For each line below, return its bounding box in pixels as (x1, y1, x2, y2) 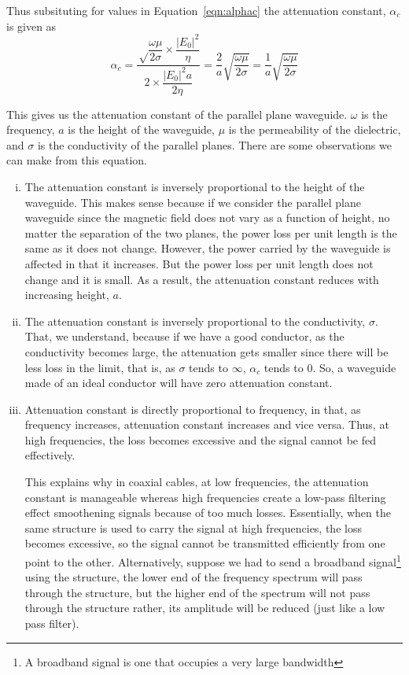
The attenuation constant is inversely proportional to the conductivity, (24, 312, 366, 329)
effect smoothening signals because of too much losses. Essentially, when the (24, 504, 391, 521)
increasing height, (24, 286, 109, 303)
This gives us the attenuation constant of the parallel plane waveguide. (6, 105, 348, 122)
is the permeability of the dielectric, (228, 121, 401, 138)
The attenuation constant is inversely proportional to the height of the (24, 178, 365, 194)
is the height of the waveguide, (68, 121, 215, 138)
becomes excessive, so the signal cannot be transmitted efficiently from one (24, 535, 385, 551)
